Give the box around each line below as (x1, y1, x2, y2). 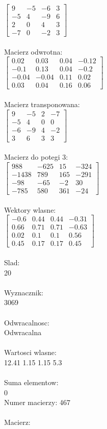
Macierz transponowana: (4, 99, 80, 110)
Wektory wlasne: (4, 204, 56, 215)
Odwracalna (4, 327, 42, 338)
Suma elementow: (4, 377, 59, 388)
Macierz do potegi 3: (4, 152, 68, 162)
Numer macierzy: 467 (4, 397, 70, 408)
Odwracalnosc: (4, 317, 49, 327)
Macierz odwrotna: (4, 46, 63, 57)
